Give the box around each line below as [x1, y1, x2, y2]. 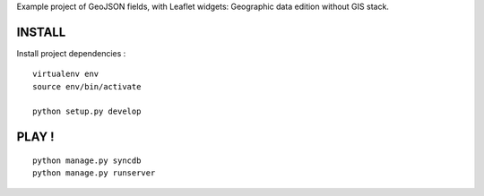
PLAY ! [16, 130, 55, 145]
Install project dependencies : [16, 47, 126, 58]
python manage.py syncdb [32, 155, 142, 166]
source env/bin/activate [32, 81, 142, 91]
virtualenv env [32, 69, 99, 80]
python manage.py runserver [32, 168, 156, 178]
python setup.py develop [32, 107, 142, 116]
